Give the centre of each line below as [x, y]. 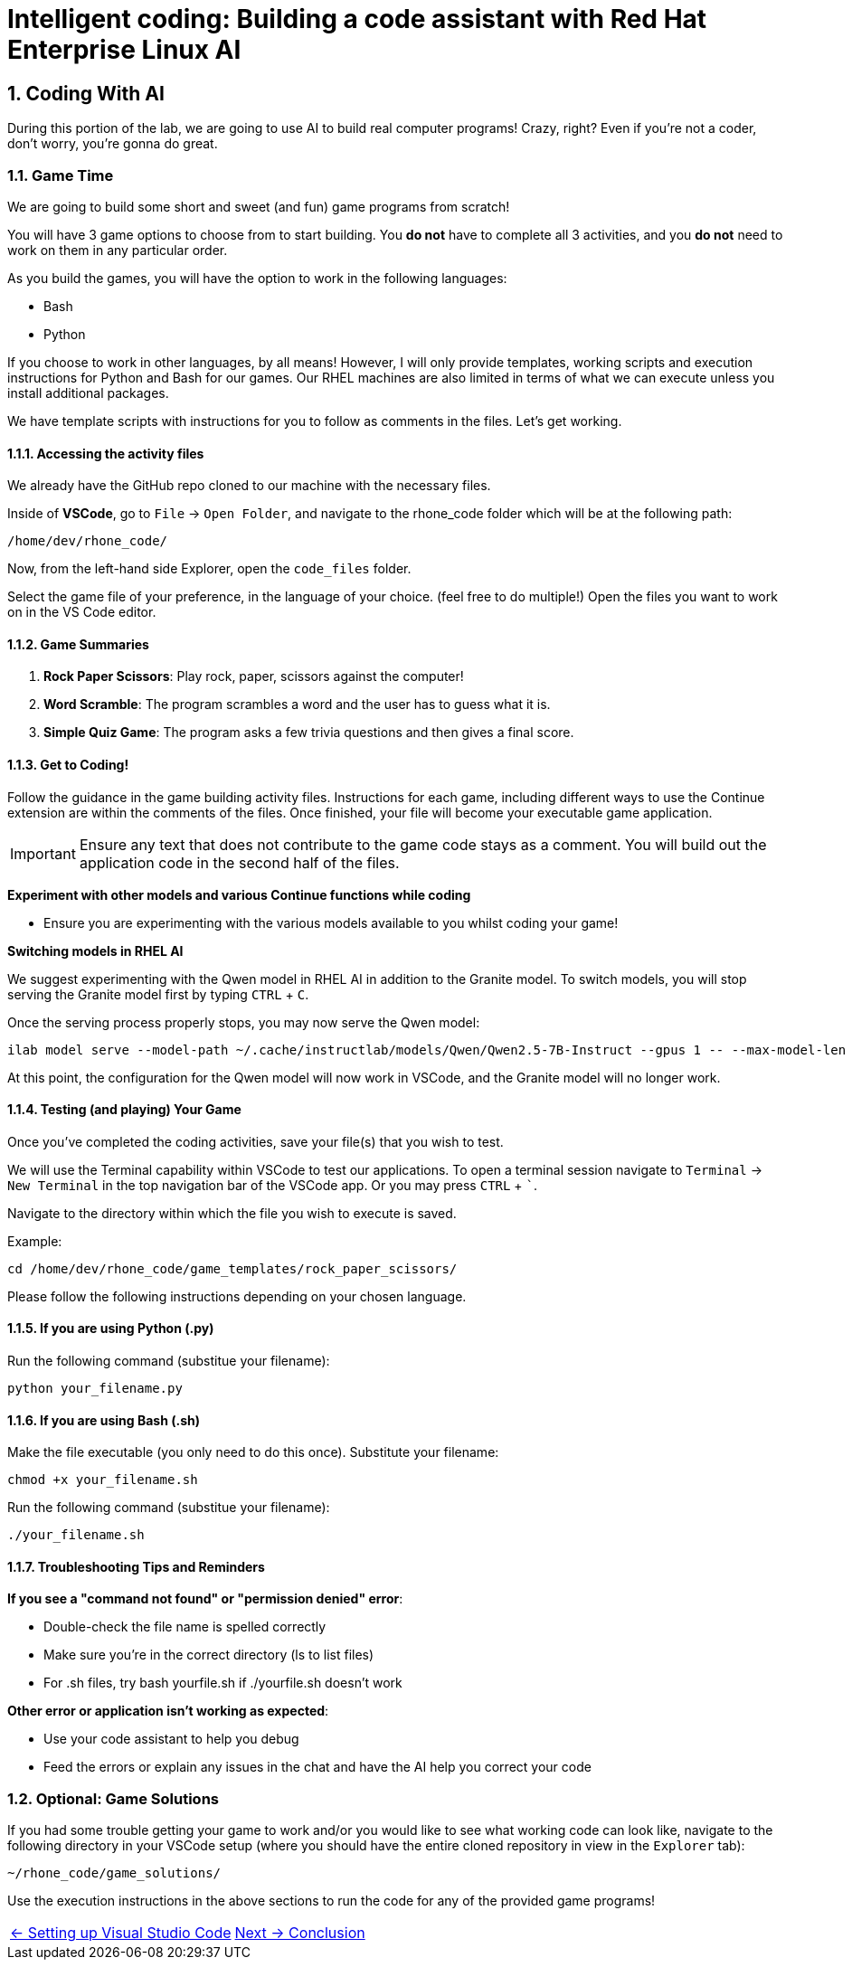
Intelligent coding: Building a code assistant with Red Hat [357, 19]
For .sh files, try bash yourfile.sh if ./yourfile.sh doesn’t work [223, 1683]
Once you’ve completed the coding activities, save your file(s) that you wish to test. [256, 1141]
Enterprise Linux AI [124, 50]
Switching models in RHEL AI [95, 950]
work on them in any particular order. [118, 250]
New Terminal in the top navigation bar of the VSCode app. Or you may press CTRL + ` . [273, 1185]
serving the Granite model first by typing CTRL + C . [158, 994]
